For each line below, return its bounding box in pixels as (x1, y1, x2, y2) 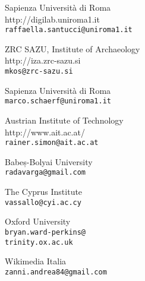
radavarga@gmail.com (5, 168, 86, 177)
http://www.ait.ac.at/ (5, 125, 85, 138)
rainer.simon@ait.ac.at (5, 138, 99, 147)
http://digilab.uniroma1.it (5, 12, 100, 25)
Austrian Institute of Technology (5, 113, 124, 126)
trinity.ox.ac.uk (5, 238, 73, 247)
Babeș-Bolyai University (5, 155, 93, 168)
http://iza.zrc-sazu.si (5, 54, 81, 67)
